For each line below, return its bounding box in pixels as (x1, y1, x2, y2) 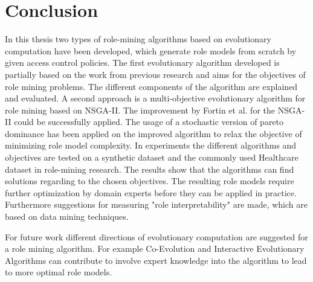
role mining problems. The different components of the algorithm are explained (5, 80, 298, 92)
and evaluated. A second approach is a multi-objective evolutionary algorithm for (5, 92, 306, 104)
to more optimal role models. (5, 266, 112, 278)
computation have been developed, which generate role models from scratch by (5, 44, 297, 57)
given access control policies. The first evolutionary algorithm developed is (5, 56, 280, 69)
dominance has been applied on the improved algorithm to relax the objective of (5, 127, 302, 139)
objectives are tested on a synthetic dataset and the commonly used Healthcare (5, 151, 298, 164)
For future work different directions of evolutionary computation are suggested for (5, 230, 308, 243)
